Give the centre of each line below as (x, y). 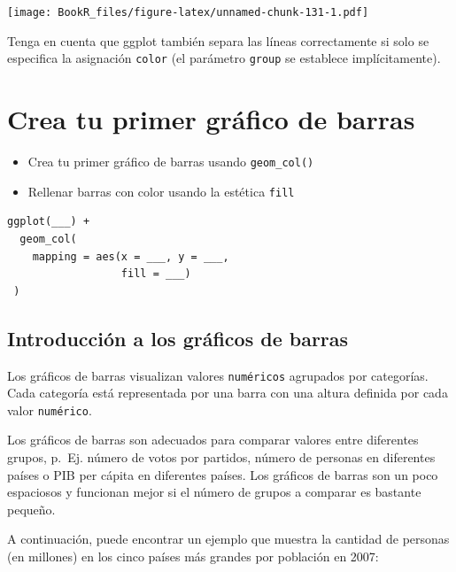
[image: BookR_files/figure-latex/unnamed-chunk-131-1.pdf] (188, 12)
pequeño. (31, 509)
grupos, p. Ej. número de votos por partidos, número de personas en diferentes (221, 457)
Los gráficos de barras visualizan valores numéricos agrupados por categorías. (218, 375)
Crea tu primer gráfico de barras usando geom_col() (171, 162)
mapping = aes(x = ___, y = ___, (131, 256)
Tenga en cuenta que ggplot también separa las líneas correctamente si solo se (218, 40)
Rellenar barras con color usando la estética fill (161, 191)
